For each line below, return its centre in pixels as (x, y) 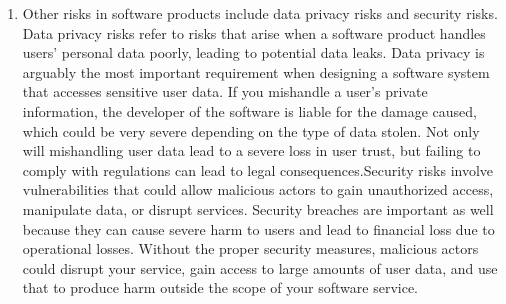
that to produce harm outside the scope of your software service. (220, 287)
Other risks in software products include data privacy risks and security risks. (260, 13)
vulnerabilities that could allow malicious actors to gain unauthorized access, (258, 189)
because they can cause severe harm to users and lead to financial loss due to (258, 228)
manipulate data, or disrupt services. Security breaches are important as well (258, 208)
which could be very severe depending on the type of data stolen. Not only (251, 130)
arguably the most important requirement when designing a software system (256, 71)
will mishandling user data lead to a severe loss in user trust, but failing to (251, 150)
